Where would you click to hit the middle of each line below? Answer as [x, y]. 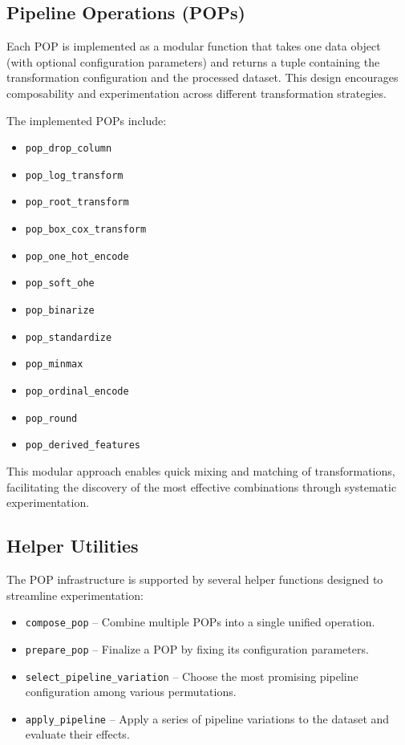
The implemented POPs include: [87, 120]
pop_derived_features [83, 445]
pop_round [51, 418]
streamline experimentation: [75, 595]
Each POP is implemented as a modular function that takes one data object [194, 46]
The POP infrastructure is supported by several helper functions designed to [195, 579]
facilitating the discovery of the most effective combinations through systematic [202, 486]
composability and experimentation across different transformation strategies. [196, 93]
